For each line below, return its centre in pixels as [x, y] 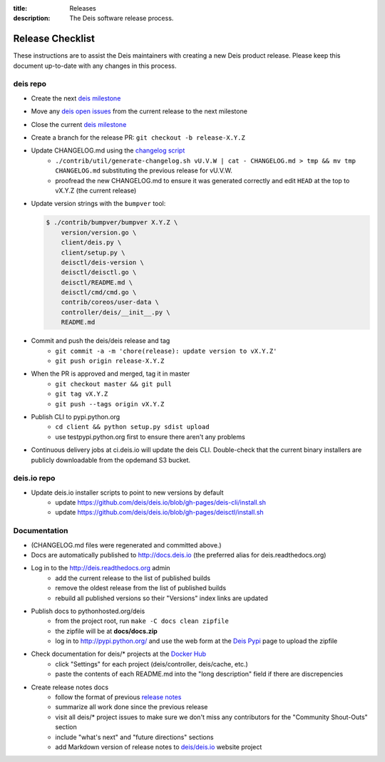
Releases [83, 8]
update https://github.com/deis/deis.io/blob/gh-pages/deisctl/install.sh [159, 513]
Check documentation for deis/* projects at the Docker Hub [119, 654]
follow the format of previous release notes [118, 697]
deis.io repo [34, 478]
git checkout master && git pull [114, 384]
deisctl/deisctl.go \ [99, 272]
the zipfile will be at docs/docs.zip [107, 631]
